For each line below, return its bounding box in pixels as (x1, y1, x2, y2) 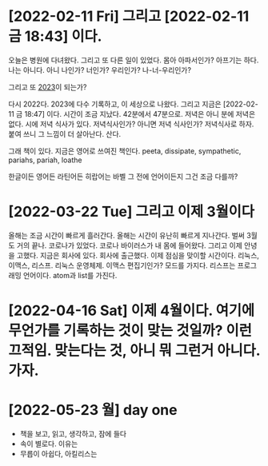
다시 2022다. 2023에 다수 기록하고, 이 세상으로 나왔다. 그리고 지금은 (8, 99, 222, 109)
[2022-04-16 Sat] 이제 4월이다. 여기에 (8, 301, 255, 320)
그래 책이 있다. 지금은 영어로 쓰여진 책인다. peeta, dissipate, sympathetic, (8, 145, 242, 156)
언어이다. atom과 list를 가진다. (22, 270, 118, 280)
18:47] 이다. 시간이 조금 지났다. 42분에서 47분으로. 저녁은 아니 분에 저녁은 (24, 109, 256, 118)
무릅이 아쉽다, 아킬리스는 (19, 449, 98, 458)
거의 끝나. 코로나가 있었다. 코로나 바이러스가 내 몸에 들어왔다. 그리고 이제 (16, 241, 242, 250)
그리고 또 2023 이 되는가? (8, 82, 87, 92)
